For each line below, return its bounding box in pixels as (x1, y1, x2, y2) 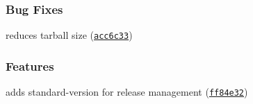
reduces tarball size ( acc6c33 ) (6, 28, 133, 42)
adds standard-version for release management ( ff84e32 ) (6, 85, 248, 99)
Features (6, 57, 54, 74)
